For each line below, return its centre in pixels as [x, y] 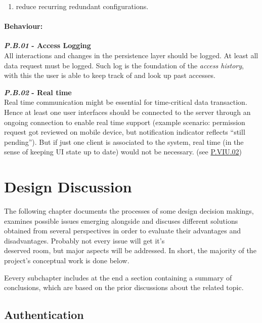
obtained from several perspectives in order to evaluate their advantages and [122, 231]
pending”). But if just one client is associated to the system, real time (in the [124, 142]
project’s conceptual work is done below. [67, 260]
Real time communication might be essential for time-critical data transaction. [126, 102]
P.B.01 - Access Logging [48, 45]
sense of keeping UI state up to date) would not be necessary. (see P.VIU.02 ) [123, 152]
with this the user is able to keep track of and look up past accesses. [110, 75]
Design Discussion [68, 187]
